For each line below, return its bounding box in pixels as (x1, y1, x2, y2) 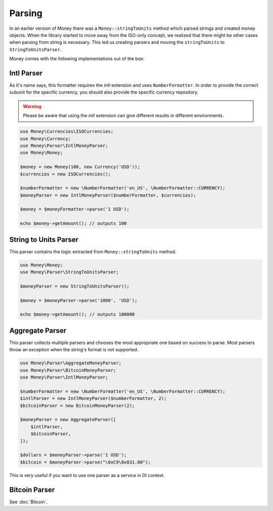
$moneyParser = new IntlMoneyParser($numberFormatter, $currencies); (20, 192, 196, 198)
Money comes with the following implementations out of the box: (9, 56, 145, 62)
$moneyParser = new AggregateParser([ (20, 417, 116, 423)
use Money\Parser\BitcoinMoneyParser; (20, 367, 116, 373)
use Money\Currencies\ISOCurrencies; (20, 129, 114, 134)
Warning (23, 103, 41, 109)
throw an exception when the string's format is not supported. (9, 347, 139, 353)
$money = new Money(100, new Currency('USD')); (20, 164, 140, 170)
